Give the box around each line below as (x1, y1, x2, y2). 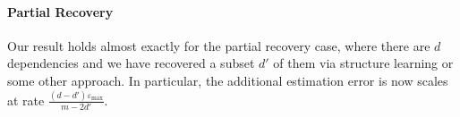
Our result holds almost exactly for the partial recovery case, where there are (7, 36, 430, 54)
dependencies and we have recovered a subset (7, 54, 255, 72)
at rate (7, 90, 45, 109)
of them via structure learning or (273, 54, 454, 72)
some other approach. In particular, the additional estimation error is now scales (7, 71, 448, 89)
